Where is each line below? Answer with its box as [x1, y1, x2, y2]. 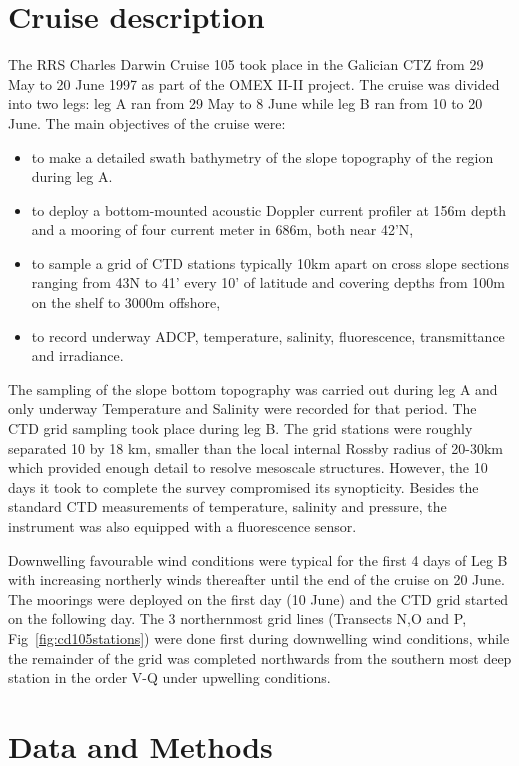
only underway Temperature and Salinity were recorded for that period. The [8, 398, 477, 419]
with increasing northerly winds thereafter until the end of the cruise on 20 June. [8, 569, 505, 590]
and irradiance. [31, 345, 124, 366]
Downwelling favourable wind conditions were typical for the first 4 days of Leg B [8, 549, 508, 570]
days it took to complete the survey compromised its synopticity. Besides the [8, 476, 479, 497]
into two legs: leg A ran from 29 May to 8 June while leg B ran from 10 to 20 [8, 93, 483, 114]
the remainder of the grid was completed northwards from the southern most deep [8, 647, 512, 668]
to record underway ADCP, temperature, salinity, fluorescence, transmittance [31, 325, 505, 346]
